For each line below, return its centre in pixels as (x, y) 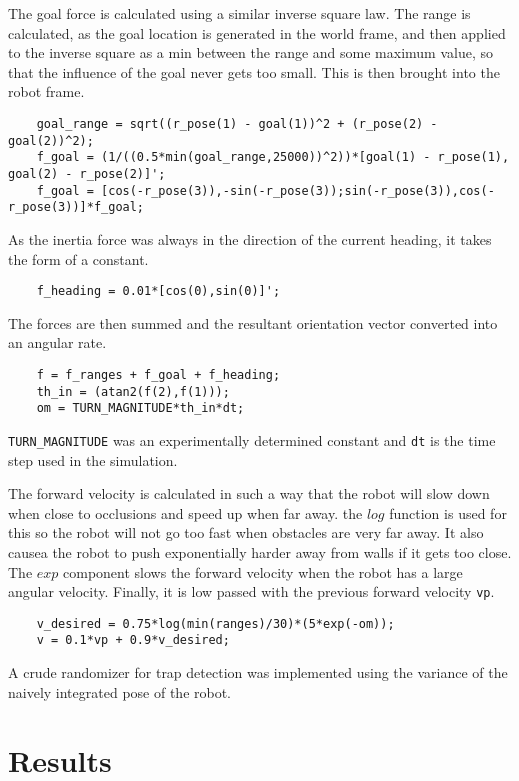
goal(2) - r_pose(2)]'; (87, 173)
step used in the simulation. (93, 459)
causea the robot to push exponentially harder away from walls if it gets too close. (260, 551)
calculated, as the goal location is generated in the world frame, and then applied (257, 32)
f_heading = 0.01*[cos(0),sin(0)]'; (158, 291)
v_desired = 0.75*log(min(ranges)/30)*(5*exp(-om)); (215, 623)
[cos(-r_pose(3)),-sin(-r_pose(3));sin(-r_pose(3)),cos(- (298, 190)
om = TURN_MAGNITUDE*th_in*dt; (140, 408)
